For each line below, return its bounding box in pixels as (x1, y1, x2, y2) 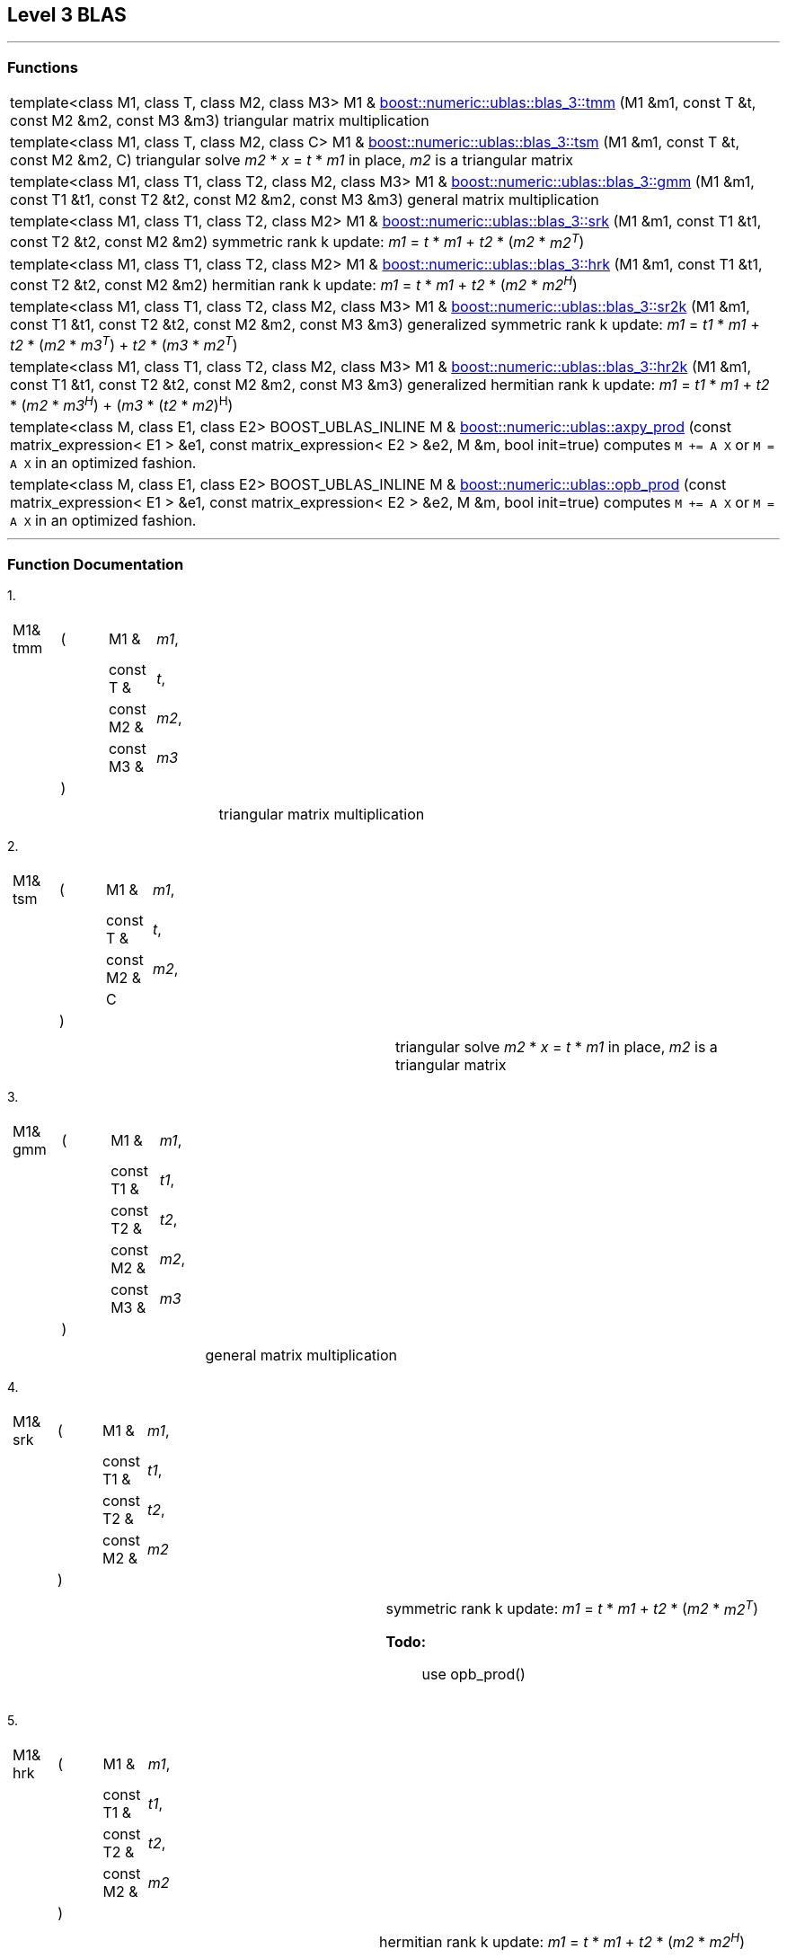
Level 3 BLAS (7, 4, 127, 26)
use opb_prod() (421, 1664, 526, 1683)
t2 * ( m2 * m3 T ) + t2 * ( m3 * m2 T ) (10, 332, 238, 355)
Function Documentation (7, 554, 184, 573)
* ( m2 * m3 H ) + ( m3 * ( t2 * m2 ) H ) (10, 394, 234, 415)
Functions (7, 58, 78, 76)
